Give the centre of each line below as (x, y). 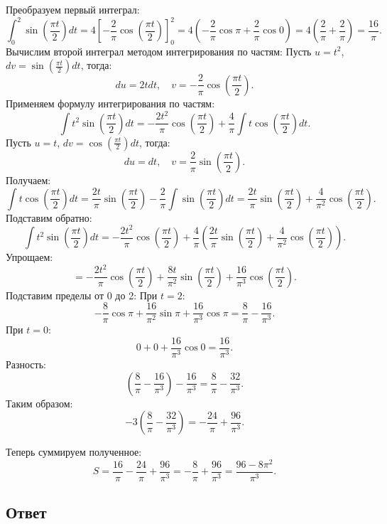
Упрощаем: (29, 257)
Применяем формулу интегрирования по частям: (110, 103)
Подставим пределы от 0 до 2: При (82, 295)
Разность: (26, 364)
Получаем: (28, 180)
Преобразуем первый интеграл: (73, 9)
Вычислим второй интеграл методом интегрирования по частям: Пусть (159, 51)
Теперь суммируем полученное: (74, 452)
